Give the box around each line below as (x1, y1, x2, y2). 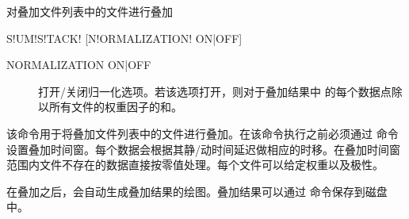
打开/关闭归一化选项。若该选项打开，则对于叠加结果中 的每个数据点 (38, 83, 392, 99)
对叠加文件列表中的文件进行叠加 (6, 3, 173, 19)
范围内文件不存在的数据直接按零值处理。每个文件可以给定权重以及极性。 (6, 156, 384, 173)
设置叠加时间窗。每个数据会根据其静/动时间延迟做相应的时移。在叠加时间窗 (6, 140, 400, 157)
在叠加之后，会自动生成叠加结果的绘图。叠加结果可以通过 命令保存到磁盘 (6, 182, 388, 199)
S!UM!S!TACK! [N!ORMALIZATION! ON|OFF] (6, 29, 243, 46)
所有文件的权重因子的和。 (48, 98, 182, 115)
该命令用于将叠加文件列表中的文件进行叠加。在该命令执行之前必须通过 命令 (6, 125, 399, 141)
